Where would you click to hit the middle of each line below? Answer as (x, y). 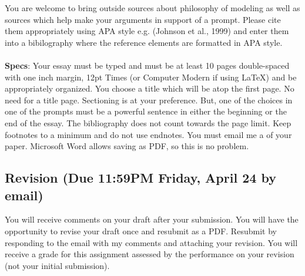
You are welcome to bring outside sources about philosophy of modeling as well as (152, 8)
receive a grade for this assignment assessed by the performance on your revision (150, 254)
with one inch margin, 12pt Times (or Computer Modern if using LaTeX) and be (151, 77)
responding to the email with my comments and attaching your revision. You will (151, 242)
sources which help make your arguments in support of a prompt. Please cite (143, 19)
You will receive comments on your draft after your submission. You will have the (152, 219)
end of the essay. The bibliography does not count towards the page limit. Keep (148, 122)
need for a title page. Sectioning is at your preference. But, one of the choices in (149, 100)
